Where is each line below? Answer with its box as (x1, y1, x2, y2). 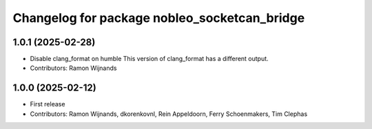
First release (30, 100, 65, 108)
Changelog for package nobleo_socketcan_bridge (12, 10, 305, 25)
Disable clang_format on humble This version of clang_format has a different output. (30, 55, 269, 63)
